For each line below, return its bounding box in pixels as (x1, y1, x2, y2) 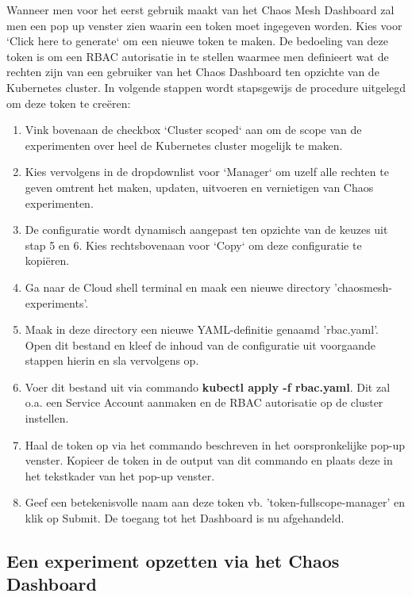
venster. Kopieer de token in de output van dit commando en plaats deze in (25, 452, 393, 469)
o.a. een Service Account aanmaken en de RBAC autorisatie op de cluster (25, 394, 383, 411)
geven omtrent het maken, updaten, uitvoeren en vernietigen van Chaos (25, 178, 374, 195)
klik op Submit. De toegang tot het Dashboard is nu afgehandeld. (25, 510, 345, 526)
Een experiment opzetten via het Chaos (6, 549, 340, 573)
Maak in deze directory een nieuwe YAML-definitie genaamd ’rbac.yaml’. (25, 321, 379, 338)
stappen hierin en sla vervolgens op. (25, 352, 199, 369)
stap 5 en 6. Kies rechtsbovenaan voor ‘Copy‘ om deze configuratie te (25, 236, 362, 253)
